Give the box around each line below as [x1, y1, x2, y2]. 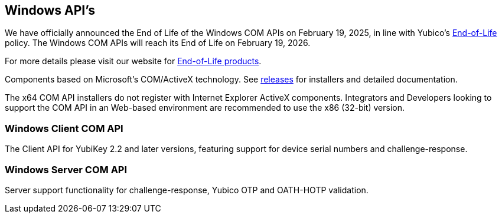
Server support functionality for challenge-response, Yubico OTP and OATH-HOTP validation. [5, 184, 369, 195]
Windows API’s [5, 3, 95, 18]
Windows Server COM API [5, 163, 128, 176]
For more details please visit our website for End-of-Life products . [5, 56, 262, 67]
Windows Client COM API [5, 122, 123, 134]
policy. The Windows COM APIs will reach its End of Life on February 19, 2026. [5, 38, 311, 48]
